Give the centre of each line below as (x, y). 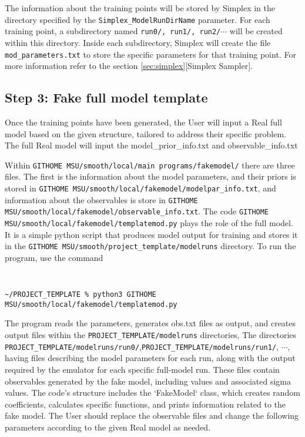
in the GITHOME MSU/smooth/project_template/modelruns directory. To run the (150, 246)
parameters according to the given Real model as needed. (108, 427)
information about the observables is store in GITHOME (101, 199)
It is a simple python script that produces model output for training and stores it (151, 234)
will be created (256, 31)
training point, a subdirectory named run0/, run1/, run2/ (113, 31)
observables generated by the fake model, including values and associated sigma (148, 381)
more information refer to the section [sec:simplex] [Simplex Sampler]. (129, 66)
